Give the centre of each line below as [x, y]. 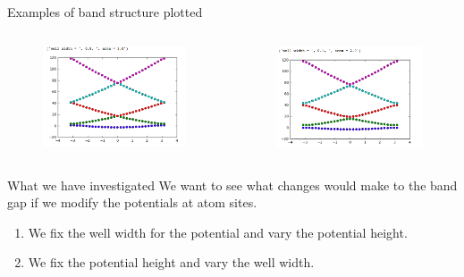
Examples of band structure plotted [105, 12]
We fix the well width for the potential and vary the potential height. [218, 232]
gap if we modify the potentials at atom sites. [132, 202]
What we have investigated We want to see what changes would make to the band [232, 185]
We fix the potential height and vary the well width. [171, 262]
